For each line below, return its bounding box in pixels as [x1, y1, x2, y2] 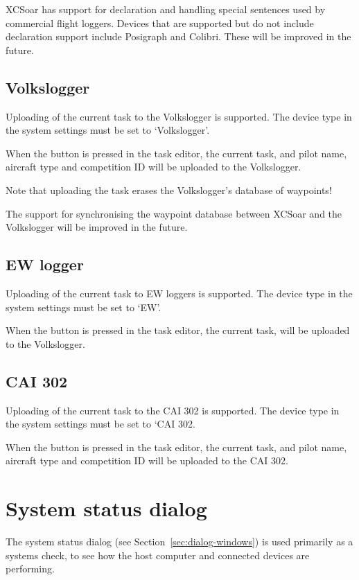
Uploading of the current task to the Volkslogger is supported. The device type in [6, 109, 352, 123]
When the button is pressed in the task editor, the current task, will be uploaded [6, 323, 350, 337]
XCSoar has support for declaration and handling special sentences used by [6, 2, 326, 16]
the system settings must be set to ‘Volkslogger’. [6, 123, 210, 137]
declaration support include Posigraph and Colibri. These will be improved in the [6, 29, 351, 44]
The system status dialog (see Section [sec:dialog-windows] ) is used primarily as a [6, 534, 353, 549]
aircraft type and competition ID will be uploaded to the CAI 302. [6, 453, 288, 468]
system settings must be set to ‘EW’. [6, 299, 161, 314]
